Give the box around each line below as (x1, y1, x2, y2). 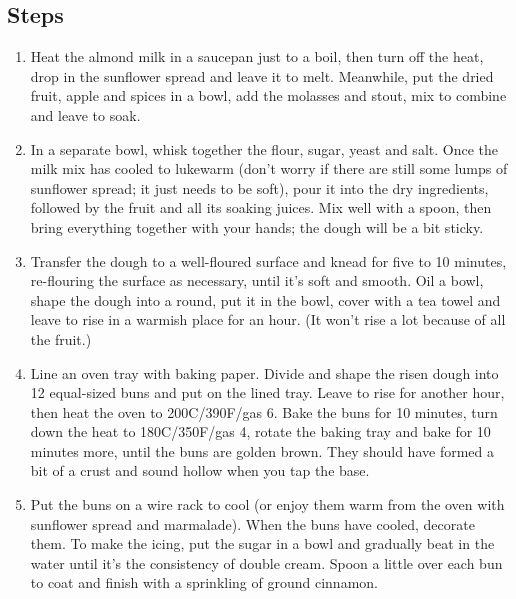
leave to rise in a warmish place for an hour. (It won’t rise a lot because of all (30, 309, 506, 330)
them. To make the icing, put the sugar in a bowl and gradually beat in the (30, 533, 495, 554)
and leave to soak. (30, 104, 141, 125)
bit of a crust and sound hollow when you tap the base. (30, 460, 370, 481)
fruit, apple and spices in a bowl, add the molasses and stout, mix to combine (30, 85, 507, 106)
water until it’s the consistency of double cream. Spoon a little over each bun (30, 552, 503, 573)
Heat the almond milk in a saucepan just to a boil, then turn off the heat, (30, 46, 484, 67)
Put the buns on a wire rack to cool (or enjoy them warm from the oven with (30, 494, 505, 515)
